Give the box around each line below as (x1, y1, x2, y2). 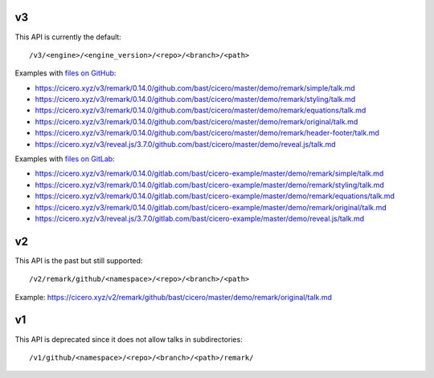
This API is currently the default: (14, 32, 122, 42)
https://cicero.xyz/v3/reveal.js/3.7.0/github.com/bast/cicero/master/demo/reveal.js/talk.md (35, 139, 337, 148)
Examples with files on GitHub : (14, 68, 117, 78)
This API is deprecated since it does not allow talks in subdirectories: (14, 334, 243, 344)
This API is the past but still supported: (14, 255, 143, 265)
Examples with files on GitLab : (14, 154, 116, 164)
